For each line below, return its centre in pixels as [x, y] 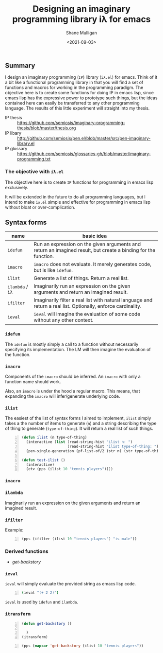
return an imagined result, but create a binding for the [95, 250]
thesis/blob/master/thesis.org [47, 128]
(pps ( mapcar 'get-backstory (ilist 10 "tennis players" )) [82, 646]
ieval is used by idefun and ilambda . [42, 602]
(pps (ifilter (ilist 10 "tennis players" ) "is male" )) [79, 539]
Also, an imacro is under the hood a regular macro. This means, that [73, 391]
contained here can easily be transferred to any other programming [72, 103]
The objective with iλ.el [34, 172]
